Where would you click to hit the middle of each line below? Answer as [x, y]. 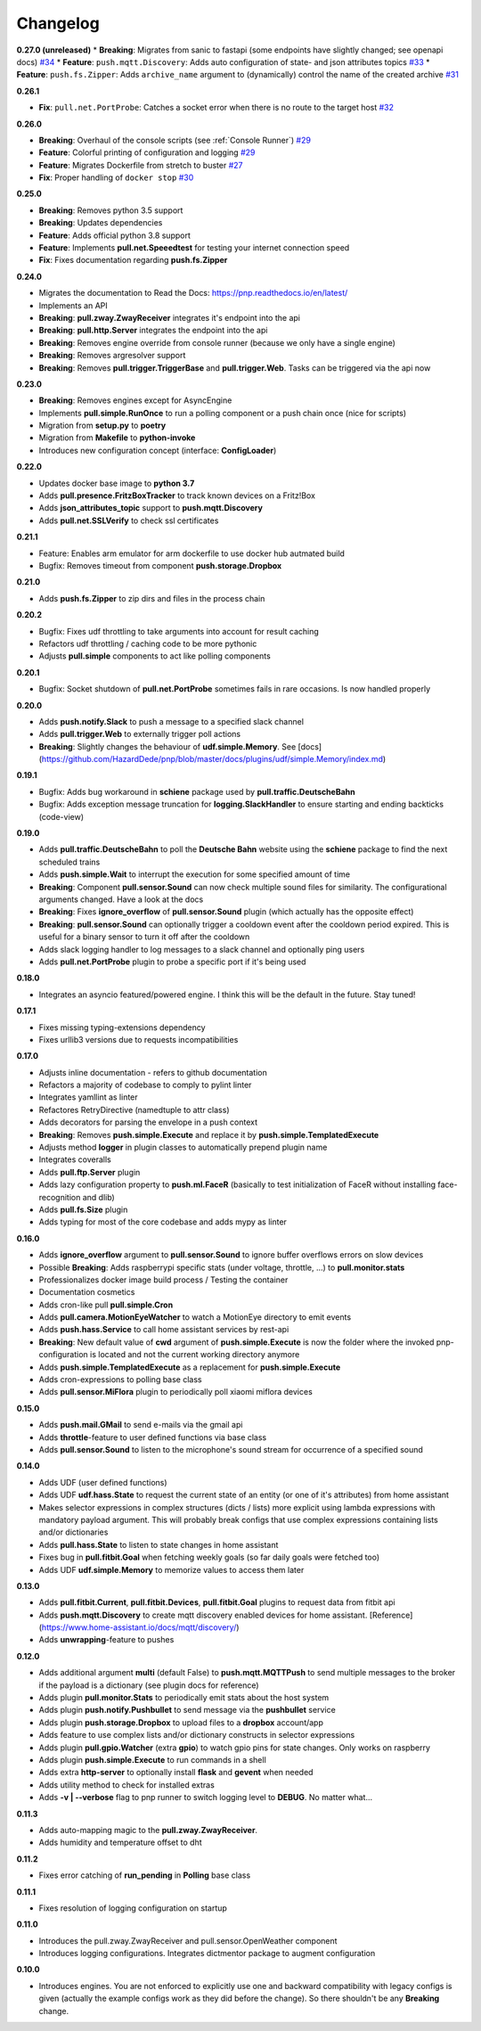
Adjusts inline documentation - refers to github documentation [153, 1072]
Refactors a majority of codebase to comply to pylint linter [145, 1085]
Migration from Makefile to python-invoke [117, 438]
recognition [60, 1197]
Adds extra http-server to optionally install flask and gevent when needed [176, 1773]
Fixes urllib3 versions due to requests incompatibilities [139, 1039]
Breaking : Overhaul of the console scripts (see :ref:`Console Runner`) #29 [175, 140]
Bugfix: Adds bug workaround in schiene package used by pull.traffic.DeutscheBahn [197, 791]
